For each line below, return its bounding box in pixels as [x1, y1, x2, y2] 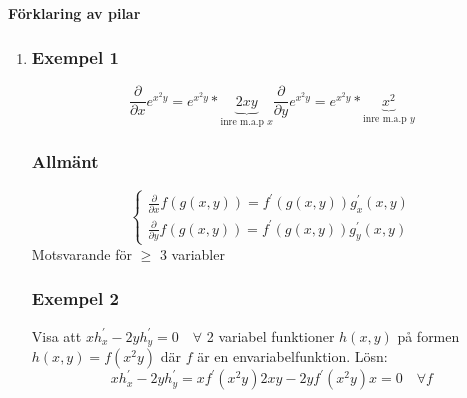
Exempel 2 [31, 286, 119, 311]
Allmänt [31, 149, 99, 174]
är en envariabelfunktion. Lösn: [197, 345, 388, 366]
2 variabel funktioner [206, 325, 335, 346]
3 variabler [159, 243, 225, 264]
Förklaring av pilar [8, 2, 141, 23]
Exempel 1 [31, 45, 119, 70]
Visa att [31, 325, 82, 346]
